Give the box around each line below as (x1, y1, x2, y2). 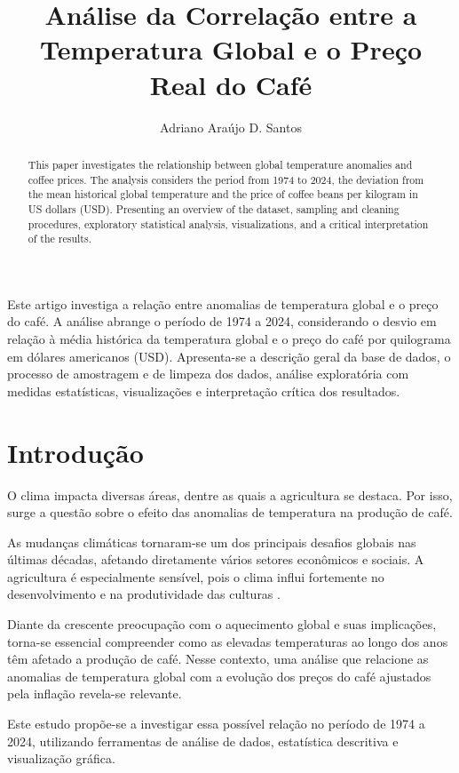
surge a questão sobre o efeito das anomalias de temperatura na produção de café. (7, 503, 453, 522)
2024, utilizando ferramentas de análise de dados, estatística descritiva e (7, 731, 399, 750)
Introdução (7, 434, 144, 470)
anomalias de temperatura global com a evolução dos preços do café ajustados (7, 666, 431, 685)
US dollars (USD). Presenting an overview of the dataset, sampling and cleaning (28, 201, 400, 216)
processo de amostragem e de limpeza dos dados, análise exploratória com (7, 364, 409, 383)
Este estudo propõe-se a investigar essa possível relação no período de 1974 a (7, 714, 425, 733)
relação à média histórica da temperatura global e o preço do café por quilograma (7, 330, 451, 348)
